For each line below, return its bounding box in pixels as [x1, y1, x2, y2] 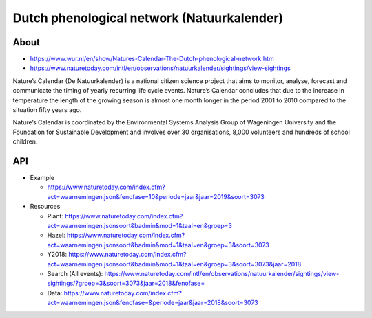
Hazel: [47, 231, 65, 240]
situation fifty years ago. [12, 106, 82, 114]
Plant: [47, 212, 64, 220]
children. [12, 137, 38, 146]
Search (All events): [47, 270, 103, 277]
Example [30, 174, 55, 182]
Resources [30, 203, 61, 211]
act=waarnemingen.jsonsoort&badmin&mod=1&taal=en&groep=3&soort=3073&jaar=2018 [47, 260, 302, 268]
